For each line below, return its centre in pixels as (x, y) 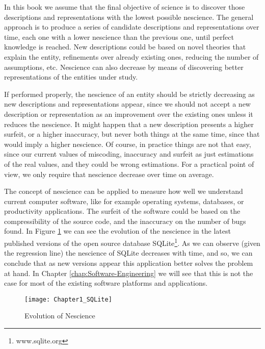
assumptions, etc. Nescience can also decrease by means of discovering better (124, 67)
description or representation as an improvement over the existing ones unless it (129, 114)
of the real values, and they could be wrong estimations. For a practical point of (129, 164)
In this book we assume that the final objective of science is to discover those (125, 7)
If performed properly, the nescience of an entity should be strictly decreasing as (129, 94)
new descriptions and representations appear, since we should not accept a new (127, 104)
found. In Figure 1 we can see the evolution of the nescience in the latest (117, 231)
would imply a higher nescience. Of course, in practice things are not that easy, (128, 144)
